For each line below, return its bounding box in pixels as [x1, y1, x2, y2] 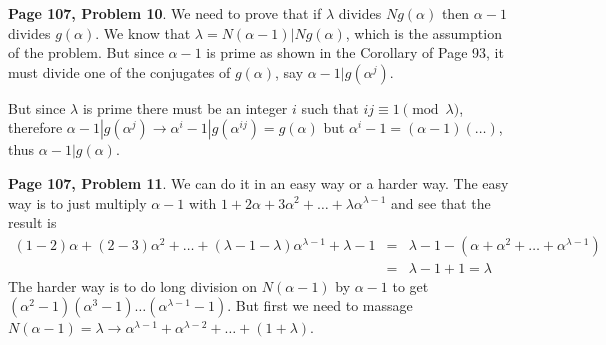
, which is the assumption [345, 22, 502, 43]
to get [392, 275, 429, 296]
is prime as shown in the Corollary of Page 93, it [206, 42, 504, 63]
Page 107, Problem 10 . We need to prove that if [8, 3, 322, 23]
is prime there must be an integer [82, 97, 288, 118]
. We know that [95, 22, 191, 43]
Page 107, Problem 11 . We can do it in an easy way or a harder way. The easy [8, 172, 509, 193]
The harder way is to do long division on [8, 275, 258, 296]
